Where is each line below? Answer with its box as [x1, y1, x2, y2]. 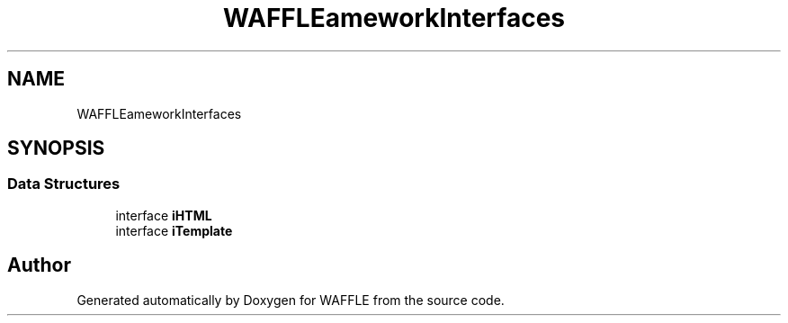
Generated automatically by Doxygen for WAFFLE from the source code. [76, 292, 505, 308]
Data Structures [7, 175, 121, 193]
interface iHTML [115, 207, 212, 223]
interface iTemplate [115, 222, 233, 238]
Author [7, 254, 71, 277]
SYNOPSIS [7, 137, 105, 160]
